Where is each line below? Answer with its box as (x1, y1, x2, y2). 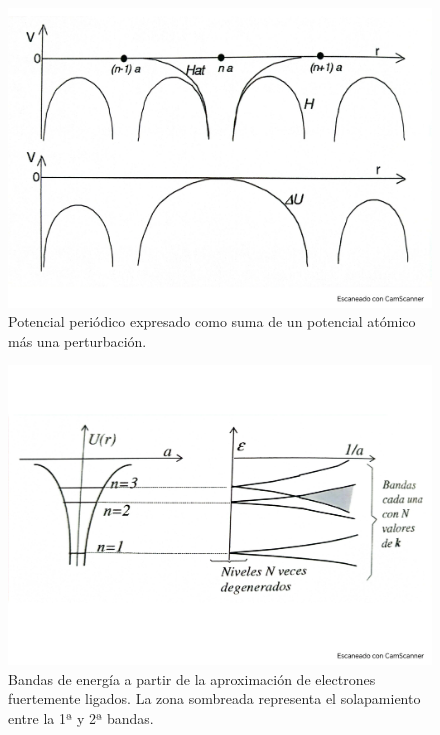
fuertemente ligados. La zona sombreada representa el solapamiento (8, 688, 421, 709)
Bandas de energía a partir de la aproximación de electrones (8, 668, 376, 689)
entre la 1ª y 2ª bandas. (8, 707, 154, 728)
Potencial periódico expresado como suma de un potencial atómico (8, 311, 416, 332)
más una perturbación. (8, 330, 147, 351)
